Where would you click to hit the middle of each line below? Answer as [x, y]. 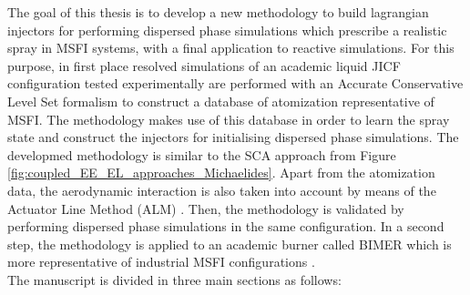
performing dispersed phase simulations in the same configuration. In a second [226, 226]
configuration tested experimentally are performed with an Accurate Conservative [235, 83]
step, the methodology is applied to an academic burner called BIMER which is [230, 244]
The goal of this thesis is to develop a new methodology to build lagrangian [218, 12]
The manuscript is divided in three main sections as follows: [174, 279]
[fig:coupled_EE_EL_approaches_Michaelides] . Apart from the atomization [221, 173]
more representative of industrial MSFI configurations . [161, 262]
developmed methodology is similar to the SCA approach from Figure [202, 154]
